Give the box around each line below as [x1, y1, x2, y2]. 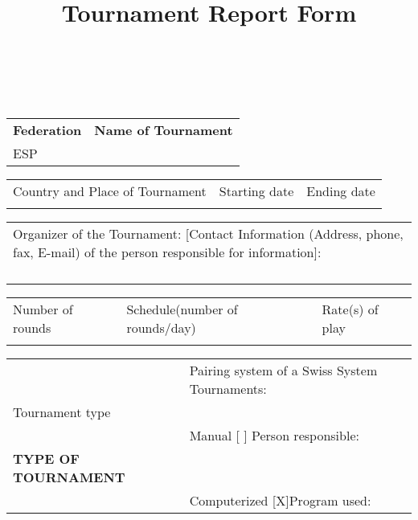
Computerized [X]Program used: [189, 490, 371, 510]
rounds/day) [126, 317, 196, 337]
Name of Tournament [94, 120, 233, 139]
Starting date [219, 181, 294, 200]
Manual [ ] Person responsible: [189, 425, 359, 444]
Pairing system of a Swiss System [189, 360, 378, 379]
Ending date [306, 181, 375, 200]
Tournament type [13, 402, 111, 421]
